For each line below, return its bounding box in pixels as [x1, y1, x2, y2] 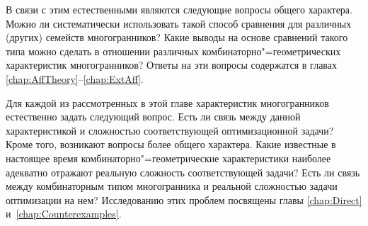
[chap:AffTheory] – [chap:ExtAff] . [6, 71, 144, 86]
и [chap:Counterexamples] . [6, 206, 122, 221]
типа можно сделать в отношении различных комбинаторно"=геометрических [6, 43, 341, 58]
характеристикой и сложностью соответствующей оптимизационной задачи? [6, 123, 334, 137]
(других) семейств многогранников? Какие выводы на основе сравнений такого [6, 30, 348, 45]
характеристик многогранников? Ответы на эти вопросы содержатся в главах [6, 57, 337, 72]
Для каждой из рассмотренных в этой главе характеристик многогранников [6, 95, 329, 110]
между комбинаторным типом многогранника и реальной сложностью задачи [6, 179, 338, 193]
